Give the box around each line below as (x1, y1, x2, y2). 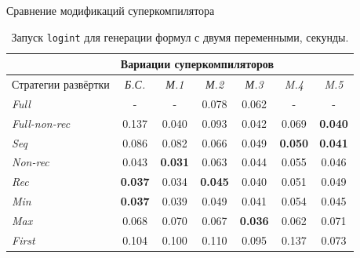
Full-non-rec (12, 114, 71, 131)
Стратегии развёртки (12, 76, 110, 93)
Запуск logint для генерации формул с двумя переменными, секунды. (11, 28, 349, 45)
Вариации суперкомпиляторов (120, 56, 275, 72)
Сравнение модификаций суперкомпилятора (6, 2, 215, 18)
